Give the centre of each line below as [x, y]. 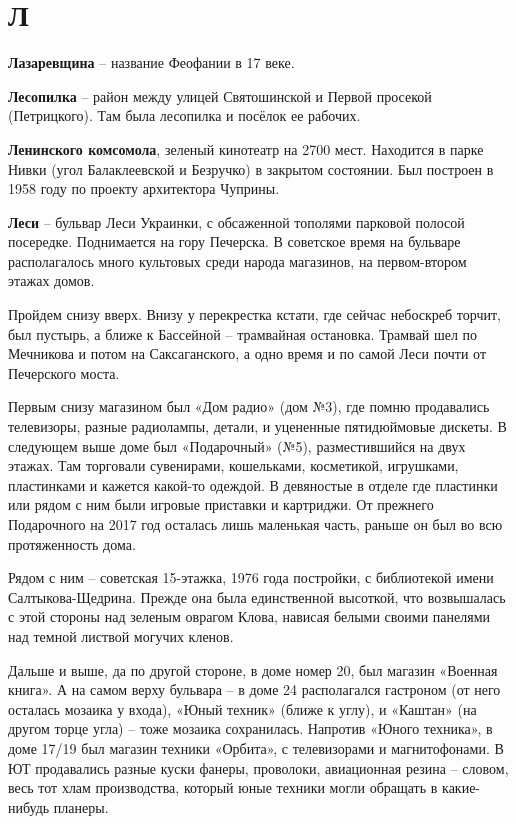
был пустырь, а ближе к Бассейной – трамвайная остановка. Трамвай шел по [243, 333]
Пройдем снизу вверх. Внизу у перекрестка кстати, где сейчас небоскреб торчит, [254, 314]
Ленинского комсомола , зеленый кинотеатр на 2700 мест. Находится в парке [246, 148]
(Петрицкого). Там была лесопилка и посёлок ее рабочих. [184, 115]
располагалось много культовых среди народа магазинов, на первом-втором [237, 260]
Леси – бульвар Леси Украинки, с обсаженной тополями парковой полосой [236, 221]
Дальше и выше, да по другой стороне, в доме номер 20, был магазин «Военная [253, 669]
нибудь [29, 806]
